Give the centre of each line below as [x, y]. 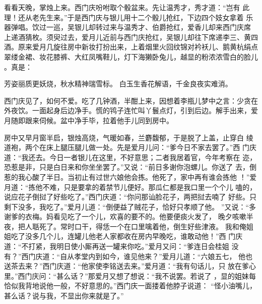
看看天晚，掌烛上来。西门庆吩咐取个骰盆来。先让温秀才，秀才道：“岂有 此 [127, 7]
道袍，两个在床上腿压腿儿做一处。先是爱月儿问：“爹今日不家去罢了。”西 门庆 [130, 147]
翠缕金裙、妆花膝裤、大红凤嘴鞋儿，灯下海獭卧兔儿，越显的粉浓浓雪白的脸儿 [131, 56]
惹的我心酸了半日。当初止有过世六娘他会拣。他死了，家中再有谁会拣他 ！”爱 [130, 176]
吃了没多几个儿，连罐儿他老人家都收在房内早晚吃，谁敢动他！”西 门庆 [127, 236]
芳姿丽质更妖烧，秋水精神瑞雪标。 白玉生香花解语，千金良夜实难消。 [118, 84]
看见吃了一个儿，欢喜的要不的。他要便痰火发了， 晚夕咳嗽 [150, 216]
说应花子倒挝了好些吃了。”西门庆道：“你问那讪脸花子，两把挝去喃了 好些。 [127, 197]
